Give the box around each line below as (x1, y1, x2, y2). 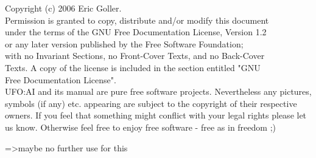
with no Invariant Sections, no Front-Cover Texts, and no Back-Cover (5, 49, 265, 62)
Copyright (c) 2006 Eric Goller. (5, 2, 122, 14)
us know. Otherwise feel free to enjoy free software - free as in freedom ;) (5, 120, 276, 133)
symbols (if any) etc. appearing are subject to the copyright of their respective (5, 97, 297, 109)
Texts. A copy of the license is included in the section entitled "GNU (5, 61, 261, 74)
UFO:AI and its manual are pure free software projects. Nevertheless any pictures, (5, 85, 312, 98)
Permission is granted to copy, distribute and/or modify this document (5, 13, 269, 26)
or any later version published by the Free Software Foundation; (5, 37, 244, 50)
